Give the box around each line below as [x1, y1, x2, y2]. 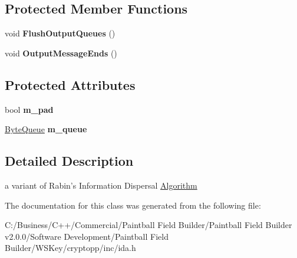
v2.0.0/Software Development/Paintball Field [5, 230, 169, 242]
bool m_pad [5, 103, 54, 115]
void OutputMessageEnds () [5, 46, 117, 59]
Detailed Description [5, 152, 134, 170]
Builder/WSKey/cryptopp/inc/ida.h [5, 242, 136, 254]
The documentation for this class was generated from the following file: [5, 199, 261, 211]
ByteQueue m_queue [5, 123, 87, 135]
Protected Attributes [5, 75, 136, 93]
